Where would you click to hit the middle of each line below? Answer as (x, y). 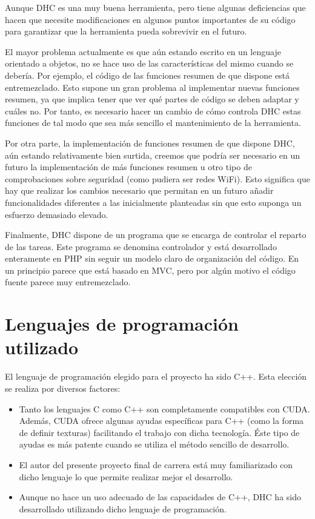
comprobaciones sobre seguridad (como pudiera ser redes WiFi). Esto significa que (157, 178)
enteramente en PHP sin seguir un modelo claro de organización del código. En (152, 258)
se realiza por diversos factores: (63, 388)
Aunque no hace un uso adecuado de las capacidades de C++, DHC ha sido (160, 497)
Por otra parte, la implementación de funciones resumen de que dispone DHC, (150, 143)
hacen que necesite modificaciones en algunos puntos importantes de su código (150, 19)
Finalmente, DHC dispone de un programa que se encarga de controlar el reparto (156, 235)
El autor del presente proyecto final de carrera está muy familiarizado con (156, 464)
